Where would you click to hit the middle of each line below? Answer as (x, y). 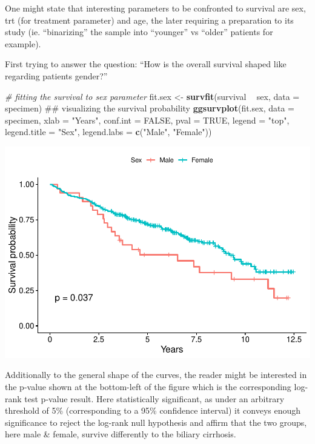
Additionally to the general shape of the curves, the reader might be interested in (156, 375)
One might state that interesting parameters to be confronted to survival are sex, (155, 8)
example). (23, 43)
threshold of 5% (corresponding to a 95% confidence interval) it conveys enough (153, 410)
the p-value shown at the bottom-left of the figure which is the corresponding (148, 387)
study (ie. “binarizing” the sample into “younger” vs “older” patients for (139, 32)
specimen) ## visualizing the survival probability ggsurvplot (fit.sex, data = (150, 108)
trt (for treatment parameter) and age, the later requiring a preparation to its (149, 20)
